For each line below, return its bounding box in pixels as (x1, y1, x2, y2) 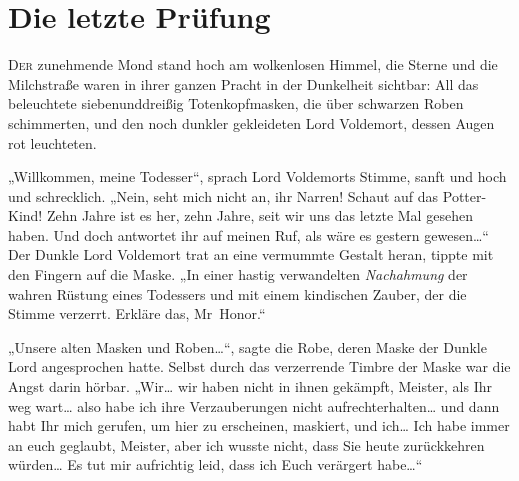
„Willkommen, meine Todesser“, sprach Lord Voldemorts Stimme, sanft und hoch (8, 166, 507, 187)
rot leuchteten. (8, 132, 97, 153)
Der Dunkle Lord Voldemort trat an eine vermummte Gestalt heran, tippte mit (8, 244, 494, 265)
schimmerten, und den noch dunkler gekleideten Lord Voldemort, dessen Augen (8, 112, 495, 133)
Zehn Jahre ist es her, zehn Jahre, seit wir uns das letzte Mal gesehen (46, 205, 473, 226)
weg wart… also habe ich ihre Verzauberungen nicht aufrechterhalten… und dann (8, 395, 500, 416)
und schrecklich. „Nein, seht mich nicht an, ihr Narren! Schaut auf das (8, 185, 439, 206)
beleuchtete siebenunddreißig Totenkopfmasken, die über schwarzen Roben (8, 93, 464, 114)
